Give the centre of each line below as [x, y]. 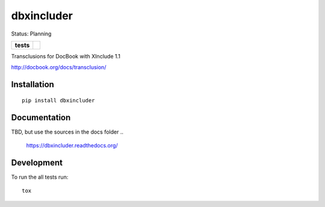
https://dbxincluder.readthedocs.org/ [72, 146]
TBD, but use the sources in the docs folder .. [67, 132]
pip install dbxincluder [58, 100]
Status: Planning [31, 34]
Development [37, 162]
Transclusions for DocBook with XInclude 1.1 [66, 56]
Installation [32, 85]
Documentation [41, 117]
